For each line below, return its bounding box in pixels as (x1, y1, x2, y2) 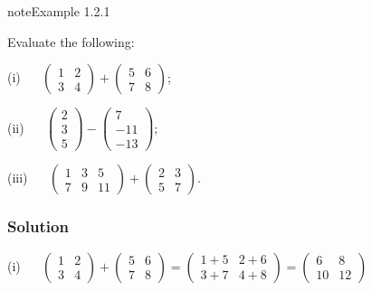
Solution (7, 215, 69, 238)
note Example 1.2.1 (7, 2, 110, 20)
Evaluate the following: (7, 32, 135, 51)
